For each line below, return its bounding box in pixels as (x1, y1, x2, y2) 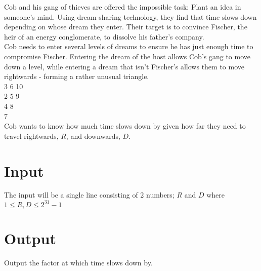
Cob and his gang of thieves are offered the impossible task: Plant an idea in (4, 2, 241, 12)
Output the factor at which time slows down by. (4, 257, 153, 267)
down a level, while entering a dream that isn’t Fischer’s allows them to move (4, 61, 245, 71)
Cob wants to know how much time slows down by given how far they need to (4, 121, 246, 131)
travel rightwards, (4, 130, 59, 141)
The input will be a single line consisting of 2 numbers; (4, 189, 175, 200)
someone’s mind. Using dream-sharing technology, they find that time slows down (4, 11, 257, 22)
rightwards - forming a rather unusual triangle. (4, 71, 149, 82)
